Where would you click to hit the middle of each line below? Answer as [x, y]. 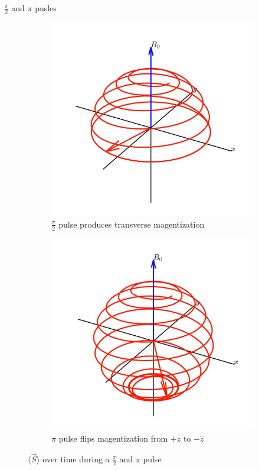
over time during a [76, 459]
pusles [46, 8]
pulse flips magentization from [113, 438]
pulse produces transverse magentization [132, 224]
